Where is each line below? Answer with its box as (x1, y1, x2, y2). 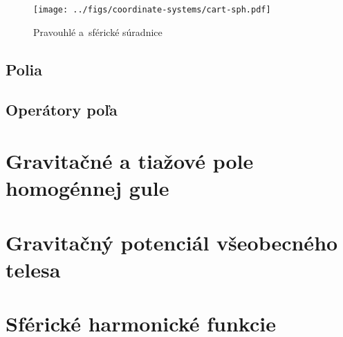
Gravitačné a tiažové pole (6, 147, 254, 174)
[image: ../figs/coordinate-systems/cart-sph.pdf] (33, 5, 271, 15)
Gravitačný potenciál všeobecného (6, 228, 338, 256)
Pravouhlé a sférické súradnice (33, 24, 163, 39)
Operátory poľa (6, 99, 118, 120)
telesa (6, 255, 61, 283)
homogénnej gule (6, 174, 169, 202)
